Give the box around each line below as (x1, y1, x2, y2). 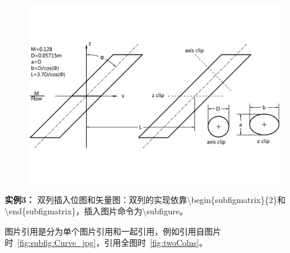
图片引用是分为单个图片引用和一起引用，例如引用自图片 (5, 224, 221, 237)
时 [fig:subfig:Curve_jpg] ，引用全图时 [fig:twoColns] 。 (5, 236, 207, 249)
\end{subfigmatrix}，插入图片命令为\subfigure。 (5, 205, 188, 217)
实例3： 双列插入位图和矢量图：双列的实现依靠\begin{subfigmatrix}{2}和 (5, 193, 286, 205)
